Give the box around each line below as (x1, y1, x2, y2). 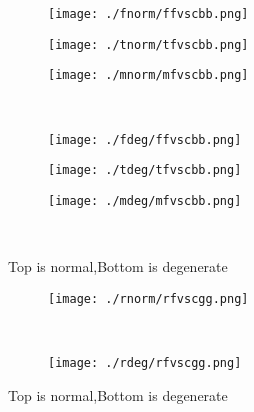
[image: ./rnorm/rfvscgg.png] (48, 291, 249, 306)
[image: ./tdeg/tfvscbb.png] (48, 163, 242, 178)
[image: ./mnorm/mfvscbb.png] (48, 68, 249, 83)
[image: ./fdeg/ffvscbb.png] (48, 132, 242, 147)
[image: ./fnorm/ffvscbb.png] (48, 7, 249, 21)
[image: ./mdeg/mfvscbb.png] (48, 193, 242, 208)
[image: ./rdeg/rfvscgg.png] (48, 355, 242, 370)
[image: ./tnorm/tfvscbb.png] (48, 37, 249, 52)
